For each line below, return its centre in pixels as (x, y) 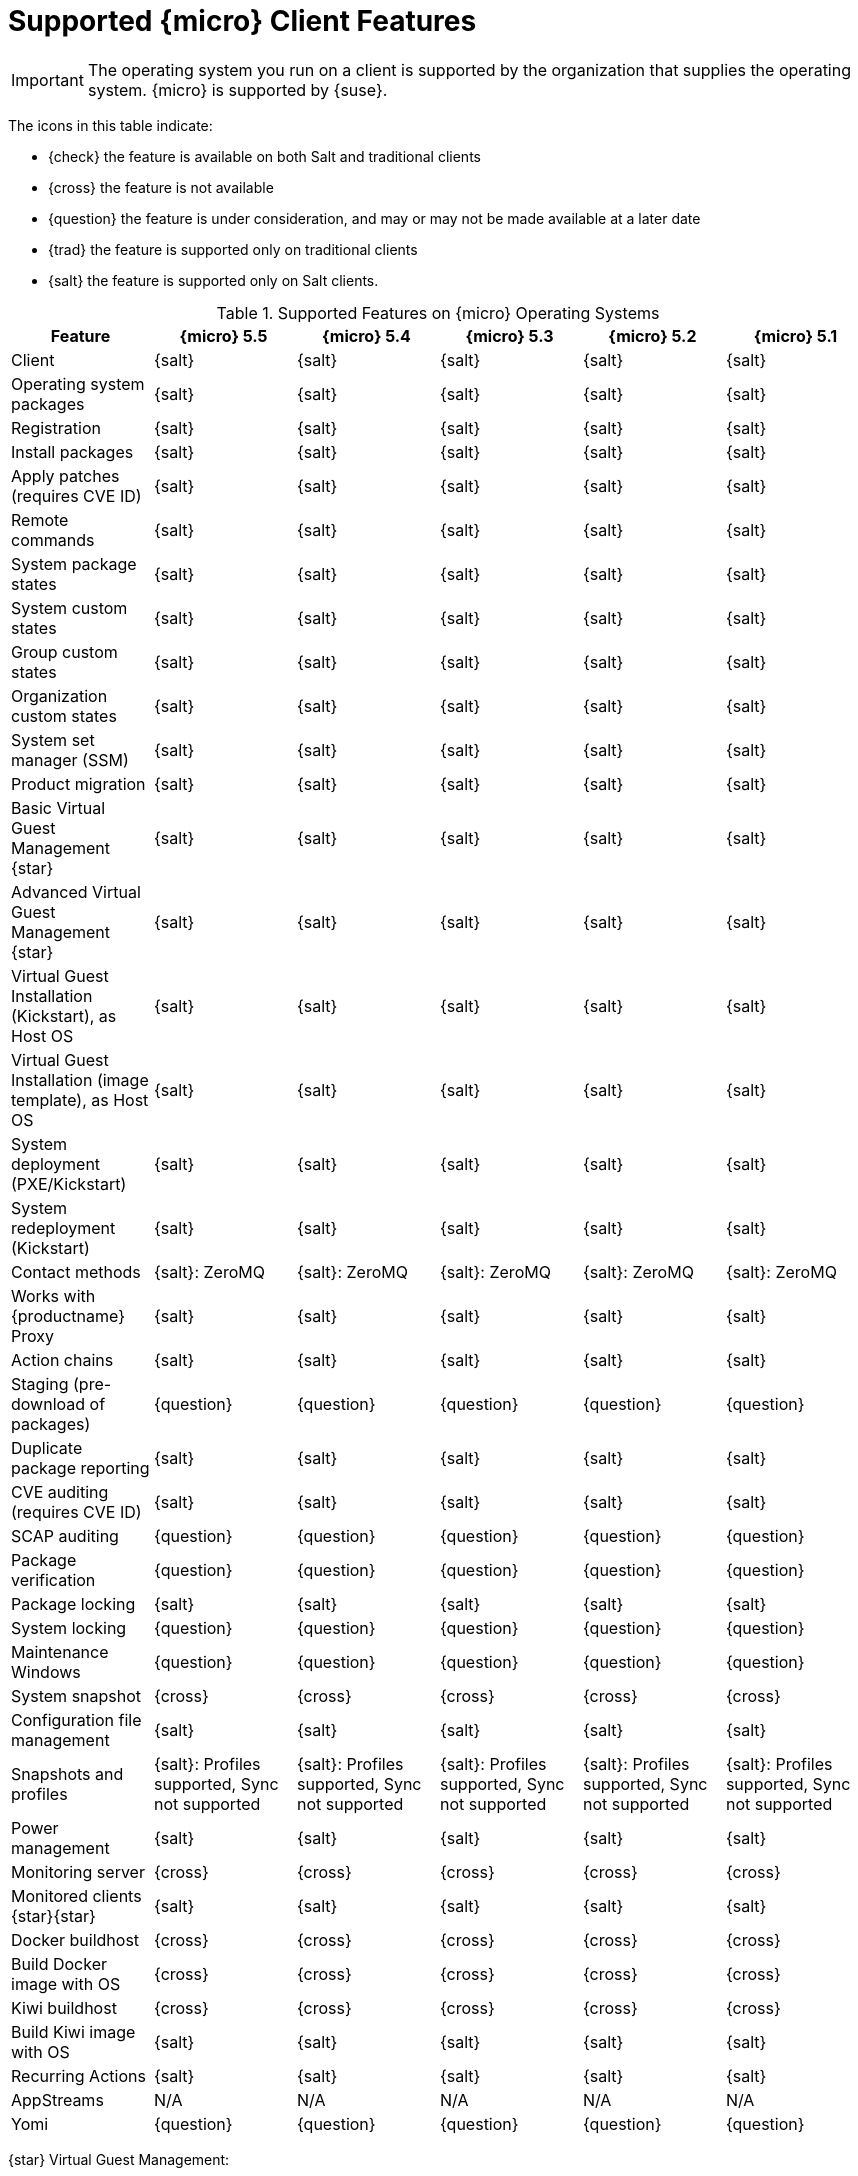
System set (53, 739)
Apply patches (65, 475)
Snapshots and (67, 1773)
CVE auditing (60, 1491)
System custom (69, 607)
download (48, 1403)
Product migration (78, 783)
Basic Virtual (58, 807)
